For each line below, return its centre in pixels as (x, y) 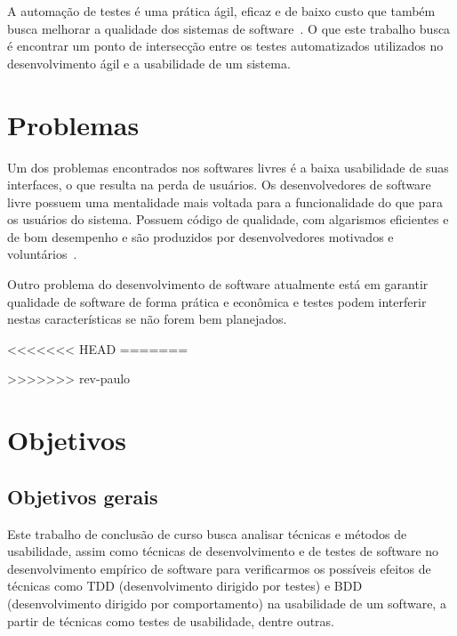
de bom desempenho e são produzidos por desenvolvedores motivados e (200, 236)
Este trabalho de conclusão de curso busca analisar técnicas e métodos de (207, 533)
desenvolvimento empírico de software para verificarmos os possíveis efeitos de (219, 568)
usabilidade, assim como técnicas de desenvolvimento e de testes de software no (223, 551)
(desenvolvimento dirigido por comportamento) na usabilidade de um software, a (227, 603)
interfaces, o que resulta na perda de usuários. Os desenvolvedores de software (219, 185)
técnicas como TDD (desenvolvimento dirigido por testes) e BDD (185, 586)
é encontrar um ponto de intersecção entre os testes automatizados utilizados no (225, 46)
